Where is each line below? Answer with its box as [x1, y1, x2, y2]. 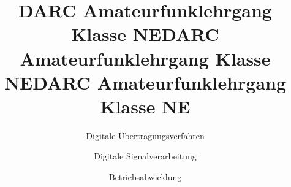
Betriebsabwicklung [108, 170, 182, 183]
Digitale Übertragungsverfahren [86, 129, 205, 142]
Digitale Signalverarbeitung [94, 150, 197, 162]
